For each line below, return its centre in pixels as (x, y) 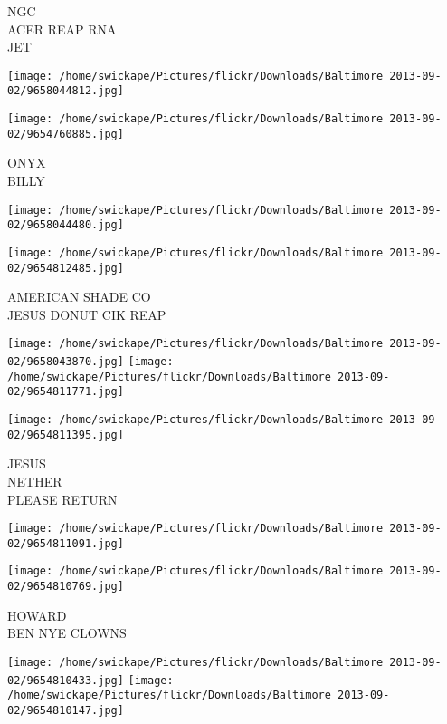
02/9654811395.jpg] (66, 434)
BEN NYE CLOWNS (67, 633)
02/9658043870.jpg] (66, 362)
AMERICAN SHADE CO (79, 297)
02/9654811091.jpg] (66, 543)
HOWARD (37, 615)
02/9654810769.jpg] (66, 587)
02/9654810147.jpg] (66, 710)
